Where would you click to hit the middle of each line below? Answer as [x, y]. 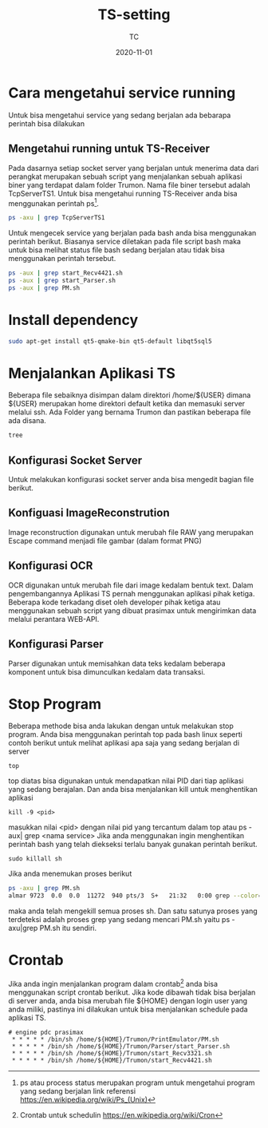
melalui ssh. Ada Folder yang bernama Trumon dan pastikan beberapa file [130, 412]
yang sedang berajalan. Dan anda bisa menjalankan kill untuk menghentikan [133, 790]
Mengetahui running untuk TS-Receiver [109, 149]
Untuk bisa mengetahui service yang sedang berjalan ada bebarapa [120, 115]
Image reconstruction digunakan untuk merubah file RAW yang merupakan [131, 532]
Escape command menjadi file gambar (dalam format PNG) [105, 540]
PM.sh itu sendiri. [68, 928]
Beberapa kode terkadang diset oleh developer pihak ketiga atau [114, 602]
